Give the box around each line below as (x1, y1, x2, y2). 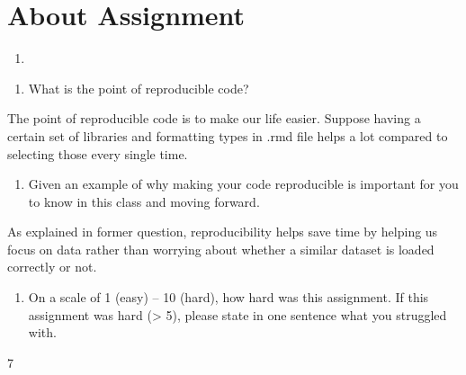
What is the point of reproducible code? (28, 78, 249, 97)
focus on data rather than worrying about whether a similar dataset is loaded (7, 239, 435, 258)
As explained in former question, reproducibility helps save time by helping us (7, 222, 438, 241)
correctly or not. (7, 257, 97, 276)
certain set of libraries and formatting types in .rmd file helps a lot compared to (7, 126, 448, 145)
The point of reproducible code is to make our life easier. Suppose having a (7, 109, 421, 128)
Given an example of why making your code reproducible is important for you (28, 174, 459, 193)
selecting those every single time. (7, 144, 188, 163)
